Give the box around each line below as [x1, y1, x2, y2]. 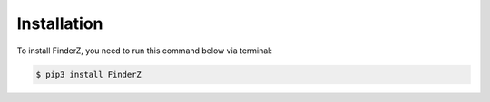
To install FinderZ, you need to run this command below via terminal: [16, 45, 272, 56]
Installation [16, 14, 103, 33]
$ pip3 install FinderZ [35, 69, 142, 79]
